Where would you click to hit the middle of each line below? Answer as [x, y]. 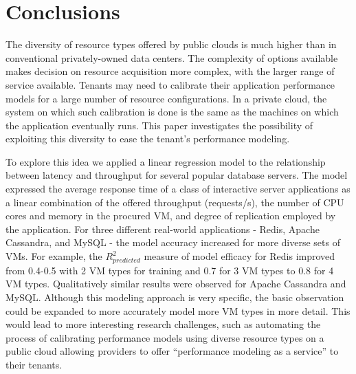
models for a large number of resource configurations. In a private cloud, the [166, 98]
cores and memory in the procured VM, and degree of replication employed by [171, 216]
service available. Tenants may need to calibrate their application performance [170, 84]
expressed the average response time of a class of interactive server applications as [178, 189]
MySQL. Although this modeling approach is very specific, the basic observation [175, 297]
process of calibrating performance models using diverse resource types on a [165, 337]
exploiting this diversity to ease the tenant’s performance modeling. [148, 139]
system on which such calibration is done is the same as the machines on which [172, 112]
